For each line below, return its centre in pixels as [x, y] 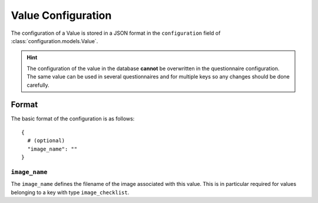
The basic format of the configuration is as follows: [73, 119]
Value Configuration [61, 15]
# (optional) [46, 141]
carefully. [38, 85]
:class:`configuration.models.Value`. [54, 41]
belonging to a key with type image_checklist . [70, 192]
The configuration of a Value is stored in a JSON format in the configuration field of [116, 33]
